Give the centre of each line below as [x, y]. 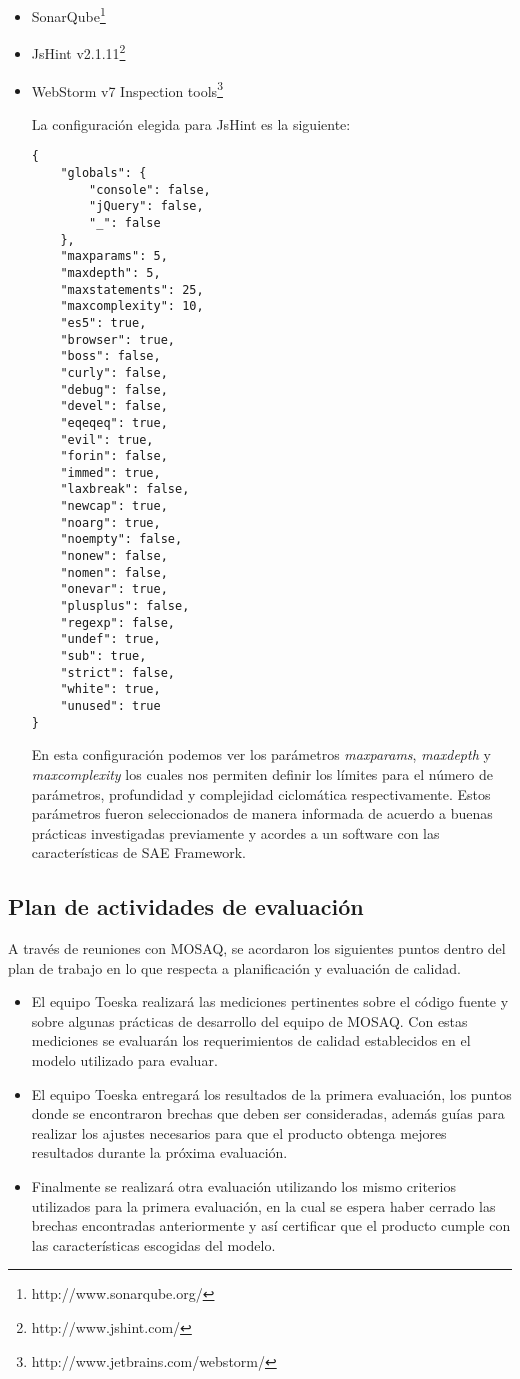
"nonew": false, [114, 556]
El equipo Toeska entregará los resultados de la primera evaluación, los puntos [271, 1093]
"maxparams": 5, [114, 256]
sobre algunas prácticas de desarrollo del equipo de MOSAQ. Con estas [249, 1020]
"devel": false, [114, 406]
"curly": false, [114, 372]
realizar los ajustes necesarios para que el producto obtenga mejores [239, 1132]
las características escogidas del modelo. [153, 1244]
